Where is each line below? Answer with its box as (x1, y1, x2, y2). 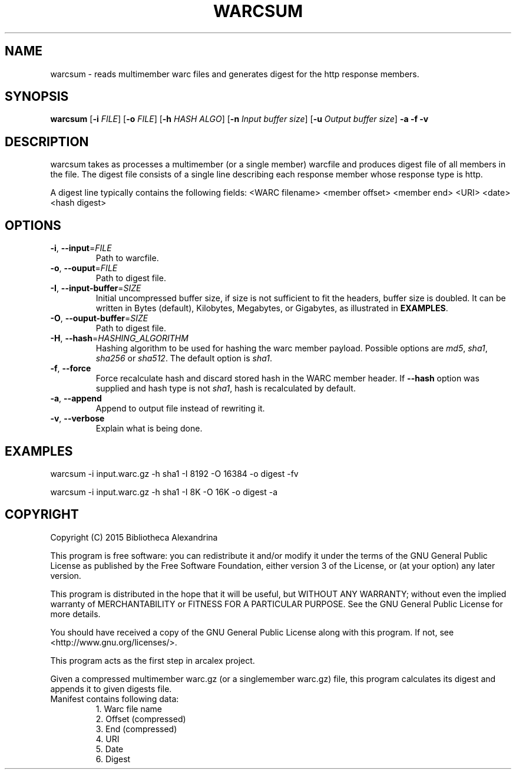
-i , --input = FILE (50, 243, 112, 253)
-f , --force (50, 363, 91, 374)
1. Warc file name (95, 703, 163, 714)
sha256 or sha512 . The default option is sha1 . (95, 353, 272, 364)
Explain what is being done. (95, 423, 203, 434)
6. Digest (95, 753, 131, 764)
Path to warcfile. (95, 253, 159, 264)
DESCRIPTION (5, 134, 89, 149)
